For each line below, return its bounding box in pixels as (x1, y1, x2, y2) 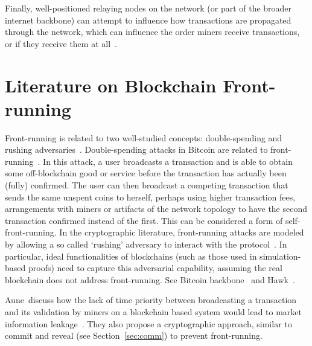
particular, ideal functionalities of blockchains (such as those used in (5, 249, 257, 262)
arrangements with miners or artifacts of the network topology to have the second (5, 202, 308, 215)
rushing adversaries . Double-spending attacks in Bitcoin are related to (5, 143, 268, 156)
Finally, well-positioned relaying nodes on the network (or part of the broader (5, 2, 292, 14)
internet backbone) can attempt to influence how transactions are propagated (5, 13, 291, 26)
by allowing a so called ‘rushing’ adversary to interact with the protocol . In (5, 238, 287, 251)
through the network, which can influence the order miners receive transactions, (5, 25, 300, 38)
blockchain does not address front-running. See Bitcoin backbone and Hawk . (5, 273, 295, 286)
